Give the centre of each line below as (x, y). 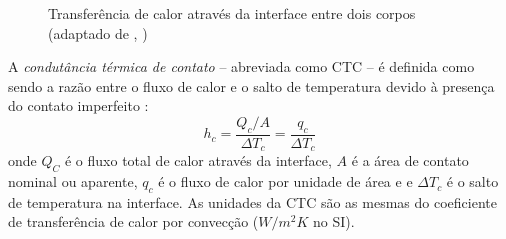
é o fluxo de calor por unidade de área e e (285, 181)
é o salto (472, 181)
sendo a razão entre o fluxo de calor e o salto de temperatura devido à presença (251, 85)
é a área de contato (410, 160)
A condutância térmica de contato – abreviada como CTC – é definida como (241, 66)
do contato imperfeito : (78, 105)
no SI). (334, 221)
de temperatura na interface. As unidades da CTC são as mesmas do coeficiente (252, 201)
